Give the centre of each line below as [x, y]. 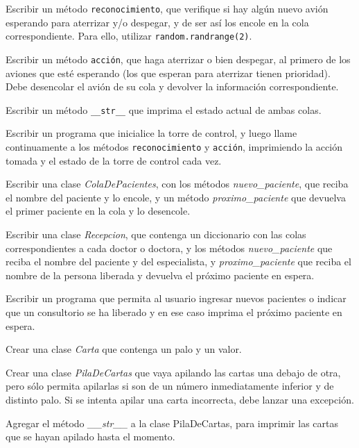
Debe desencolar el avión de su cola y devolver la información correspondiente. [172, 86]
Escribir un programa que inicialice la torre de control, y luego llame [151, 133]
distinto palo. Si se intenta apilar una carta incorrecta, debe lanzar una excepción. [180, 399]
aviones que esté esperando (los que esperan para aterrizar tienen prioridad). [168, 73]
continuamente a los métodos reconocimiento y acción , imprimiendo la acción [174, 147]
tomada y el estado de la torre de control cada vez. [114, 160]
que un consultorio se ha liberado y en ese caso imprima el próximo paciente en [174, 312]
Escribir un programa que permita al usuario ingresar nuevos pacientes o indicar [176, 298]
